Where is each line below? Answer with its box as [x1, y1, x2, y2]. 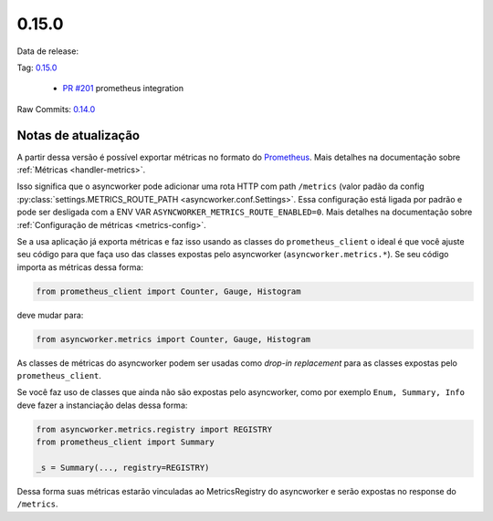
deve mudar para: [16, 309, 84, 320]
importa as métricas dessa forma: [16, 261, 143, 273]
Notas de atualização [16, 128, 141, 143]
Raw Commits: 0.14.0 [16, 103, 96, 114]
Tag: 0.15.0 [16, 62, 58, 73]
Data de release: [16, 46, 79, 57]
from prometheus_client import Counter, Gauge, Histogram [36, 286, 301, 297]
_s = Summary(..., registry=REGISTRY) [36, 463, 210, 474]
